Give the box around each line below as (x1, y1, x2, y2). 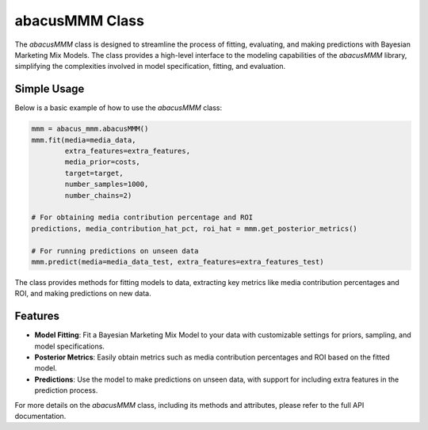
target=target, (64, 169, 124, 177)
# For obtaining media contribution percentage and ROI (31, 213, 254, 222)
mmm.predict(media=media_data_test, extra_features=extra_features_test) (31, 257, 324, 266)
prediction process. (34, 386, 98, 395)
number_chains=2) (64, 191, 132, 200)
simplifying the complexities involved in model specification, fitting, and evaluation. (14, 62, 286, 71)
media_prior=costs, (64, 158, 140, 166)
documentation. (14, 411, 67, 420)
